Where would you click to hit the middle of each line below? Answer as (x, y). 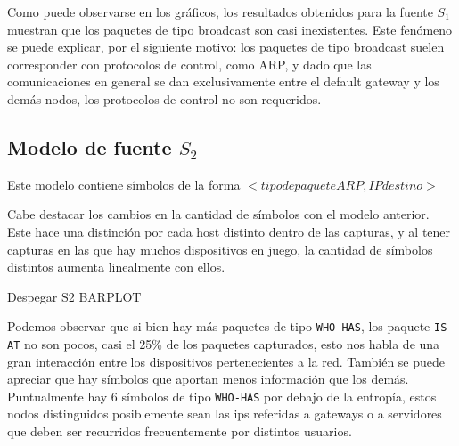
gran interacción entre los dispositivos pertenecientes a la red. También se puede (226, 361)
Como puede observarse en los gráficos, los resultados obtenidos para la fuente (220, 12)
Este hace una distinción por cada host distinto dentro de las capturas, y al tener (229, 231)
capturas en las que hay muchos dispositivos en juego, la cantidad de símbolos (220, 249)
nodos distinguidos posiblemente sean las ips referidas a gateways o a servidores (225, 414)
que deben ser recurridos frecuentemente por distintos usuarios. (180, 431)
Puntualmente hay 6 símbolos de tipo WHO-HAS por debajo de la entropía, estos (222, 396)
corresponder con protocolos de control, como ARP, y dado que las (189, 64)
